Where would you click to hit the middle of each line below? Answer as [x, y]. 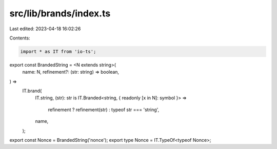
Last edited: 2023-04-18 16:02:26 [45, 29]
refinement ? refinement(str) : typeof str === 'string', [104, 110]
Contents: [20, 38]
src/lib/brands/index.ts [60, 13]
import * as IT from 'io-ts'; [58, 51]
